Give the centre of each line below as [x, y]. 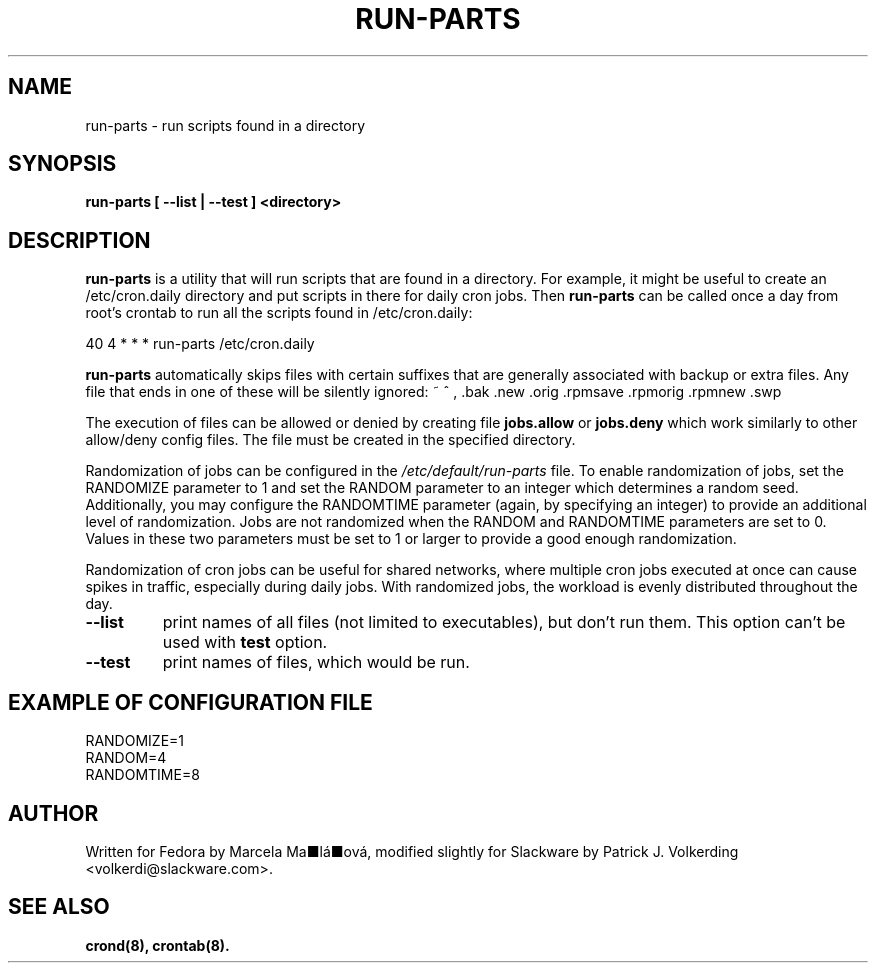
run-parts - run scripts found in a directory [225, 125]
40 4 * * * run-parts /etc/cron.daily [200, 344]
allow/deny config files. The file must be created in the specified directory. [330, 440]
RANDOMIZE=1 [134, 741]
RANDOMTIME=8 [142, 775]
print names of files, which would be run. [316, 662]
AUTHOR [53, 813]
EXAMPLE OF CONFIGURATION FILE [190, 702]
